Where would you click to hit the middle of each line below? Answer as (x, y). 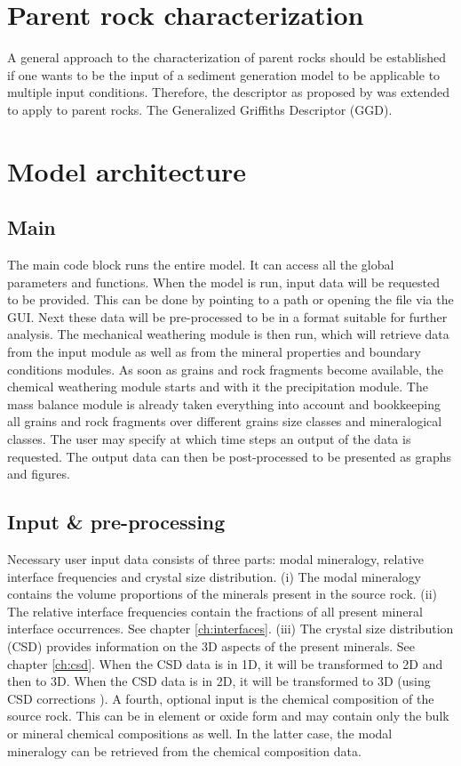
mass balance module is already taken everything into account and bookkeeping (224, 403)
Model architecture (127, 170)
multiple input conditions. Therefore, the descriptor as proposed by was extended (228, 92)
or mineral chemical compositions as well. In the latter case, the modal (200, 733)
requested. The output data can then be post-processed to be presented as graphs (230, 456)
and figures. (39, 474)
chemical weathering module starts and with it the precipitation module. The (218, 387)
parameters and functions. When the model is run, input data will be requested (224, 282)
